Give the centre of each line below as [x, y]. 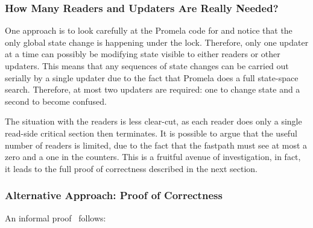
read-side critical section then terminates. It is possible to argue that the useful [151, 133]
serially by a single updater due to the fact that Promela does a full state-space [152, 77]
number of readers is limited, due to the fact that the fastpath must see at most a [156, 145]
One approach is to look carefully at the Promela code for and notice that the [149, 30]
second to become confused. [56, 101]
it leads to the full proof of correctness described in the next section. [131, 168]
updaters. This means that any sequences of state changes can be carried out [147, 66]
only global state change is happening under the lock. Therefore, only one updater [157, 42]
